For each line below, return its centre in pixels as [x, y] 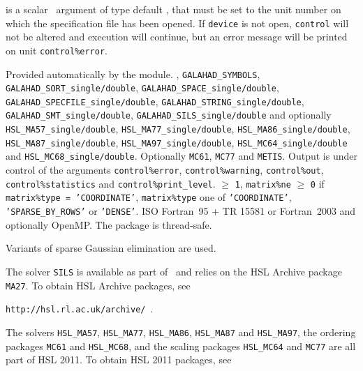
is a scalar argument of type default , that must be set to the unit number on [173, 9]
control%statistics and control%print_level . [111, 183]
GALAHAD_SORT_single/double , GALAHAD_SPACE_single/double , [142, 88]
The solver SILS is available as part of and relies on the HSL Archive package [174, 271]
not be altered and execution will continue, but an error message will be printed [177, 37]
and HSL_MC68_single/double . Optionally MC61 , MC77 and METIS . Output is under [181, 156]
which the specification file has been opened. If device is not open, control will [177, 23]
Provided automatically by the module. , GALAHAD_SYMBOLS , [133, 74]
